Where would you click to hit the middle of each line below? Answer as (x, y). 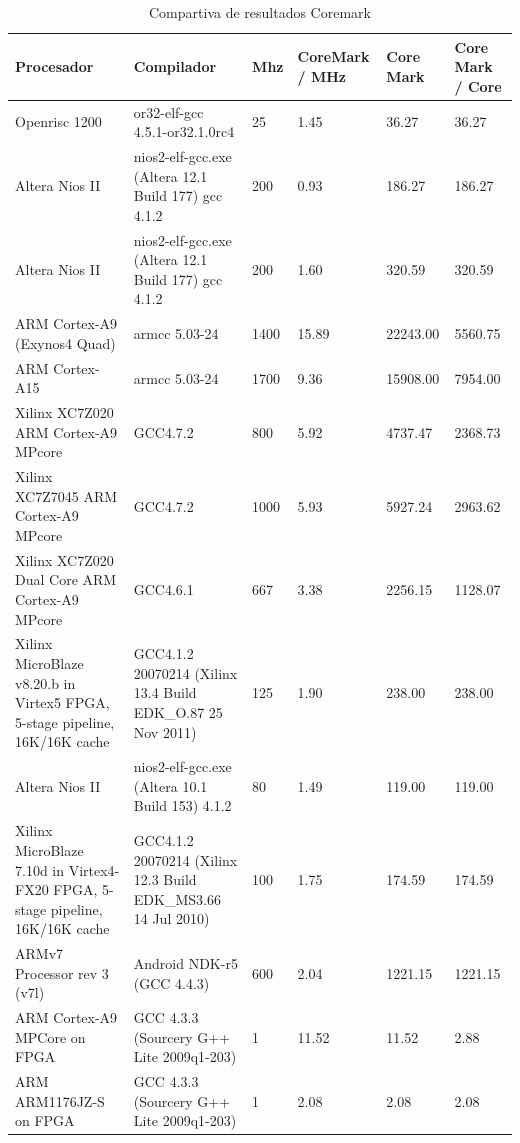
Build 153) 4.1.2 (182, 805)
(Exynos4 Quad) (65, 342)
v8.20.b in (45, 682)
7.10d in (40, 869)
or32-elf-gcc (168, 111)
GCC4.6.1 (163, 589)
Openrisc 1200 (58, 121)
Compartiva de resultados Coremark (260, 12)
